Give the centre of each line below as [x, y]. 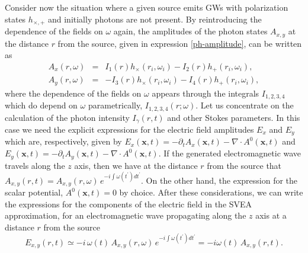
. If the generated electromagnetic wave [230, 153]
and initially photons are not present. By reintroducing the [155, 19]
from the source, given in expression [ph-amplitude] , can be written [180, 43]
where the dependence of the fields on [73, 93]
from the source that [244, 165]
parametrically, [115, 105]
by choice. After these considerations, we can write [211, 192]
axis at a [271, 215]
